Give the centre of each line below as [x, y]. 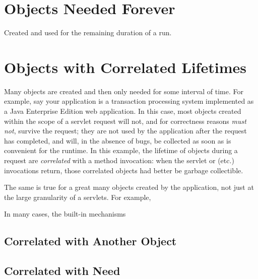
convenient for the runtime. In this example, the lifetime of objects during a [121, 150]
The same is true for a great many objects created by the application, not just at [129, 187]
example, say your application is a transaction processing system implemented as [129, 101]
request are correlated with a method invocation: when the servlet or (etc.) [119, 160]
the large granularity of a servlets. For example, [78, 197]
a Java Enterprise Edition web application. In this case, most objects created [123, 111]
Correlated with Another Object [90, 241]
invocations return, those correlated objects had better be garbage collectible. [124, 170]
